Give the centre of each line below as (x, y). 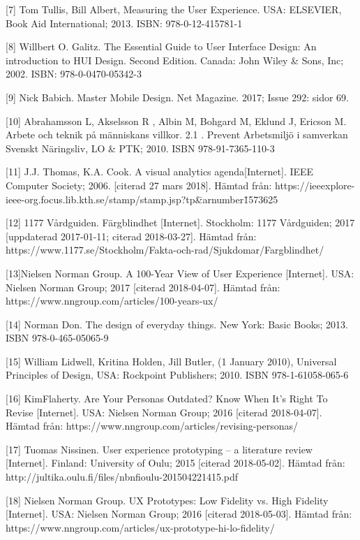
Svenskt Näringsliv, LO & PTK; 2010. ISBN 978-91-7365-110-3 (140, 148)
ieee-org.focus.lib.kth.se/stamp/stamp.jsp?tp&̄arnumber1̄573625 (142, 199)
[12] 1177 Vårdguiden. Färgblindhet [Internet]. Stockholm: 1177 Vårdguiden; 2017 (180, 222)
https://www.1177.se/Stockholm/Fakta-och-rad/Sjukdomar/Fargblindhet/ (165, 250)
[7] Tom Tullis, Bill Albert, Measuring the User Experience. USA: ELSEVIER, (174, 9)
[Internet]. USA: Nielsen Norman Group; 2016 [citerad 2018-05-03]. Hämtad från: (179, 514)
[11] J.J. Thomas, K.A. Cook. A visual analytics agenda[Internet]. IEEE (160, 172)
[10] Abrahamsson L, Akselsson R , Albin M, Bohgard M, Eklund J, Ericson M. (176, 121)
